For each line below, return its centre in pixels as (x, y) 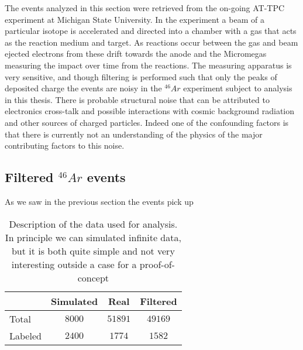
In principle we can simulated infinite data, (93, 237)
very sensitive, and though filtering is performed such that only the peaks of (141, 76)
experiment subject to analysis (238, 88)
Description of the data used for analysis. (93, 224)
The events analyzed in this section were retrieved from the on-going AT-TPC (145, 8)
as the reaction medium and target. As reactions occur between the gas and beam (151, 42)
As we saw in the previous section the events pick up (99, 201)
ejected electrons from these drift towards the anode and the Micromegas (136, 54)
